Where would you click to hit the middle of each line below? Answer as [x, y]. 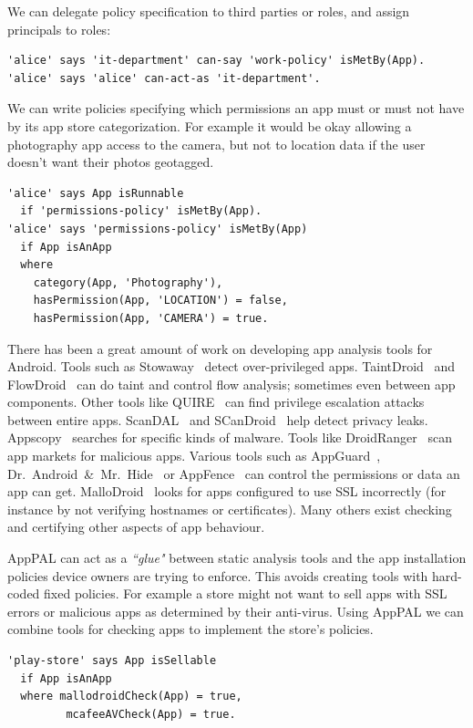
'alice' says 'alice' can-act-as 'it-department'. [164, 78]
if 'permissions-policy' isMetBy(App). [141, 211]
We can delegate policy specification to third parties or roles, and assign [209, 11]
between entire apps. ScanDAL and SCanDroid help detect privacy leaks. [218, 419]
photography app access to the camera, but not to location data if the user [216, 144]
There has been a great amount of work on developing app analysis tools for [220, 348]
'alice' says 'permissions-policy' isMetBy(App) [158, 229]
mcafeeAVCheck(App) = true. [151, 714]
